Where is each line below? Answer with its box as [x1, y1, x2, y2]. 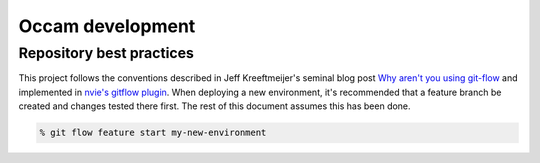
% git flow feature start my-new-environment [39, 127, 267, 139]
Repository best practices [18, 44, 195, 62]
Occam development [18, 15, 196, 37]
